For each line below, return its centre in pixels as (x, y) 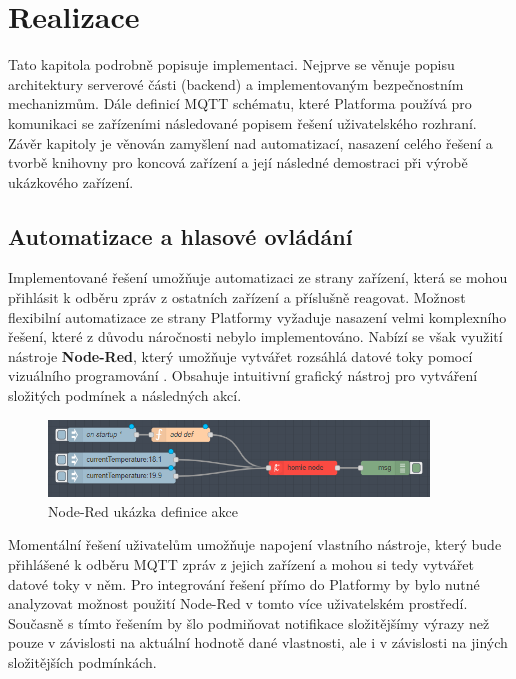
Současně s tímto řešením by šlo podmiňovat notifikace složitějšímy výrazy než (249, 622)
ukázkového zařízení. (71, 181)
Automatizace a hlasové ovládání (180, 235)
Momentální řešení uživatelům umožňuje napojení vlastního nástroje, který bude (255, 544)
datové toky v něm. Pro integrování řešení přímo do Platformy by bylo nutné (244, 583)
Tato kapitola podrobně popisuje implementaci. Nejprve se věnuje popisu (231, 64)
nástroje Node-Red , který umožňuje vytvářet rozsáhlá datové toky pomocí (240, 355)
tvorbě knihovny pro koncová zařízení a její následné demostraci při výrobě (238, 162)
